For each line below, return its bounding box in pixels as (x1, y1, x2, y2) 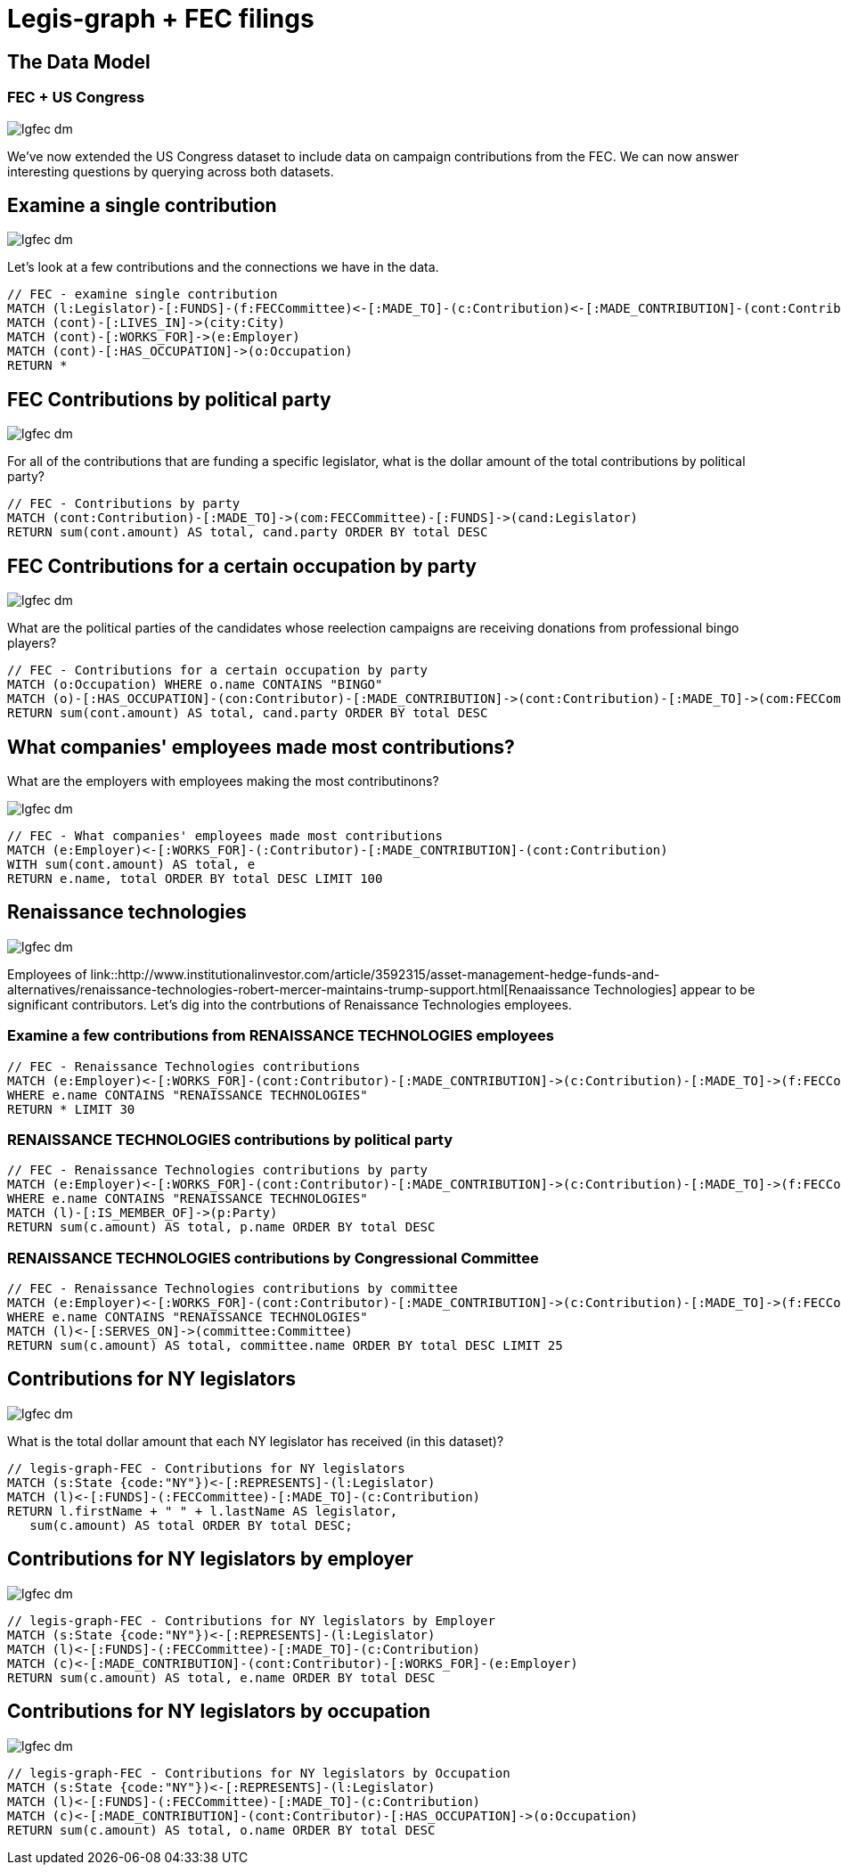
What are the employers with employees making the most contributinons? (7, 773, 439, 789)
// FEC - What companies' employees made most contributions (7, 828, 443, 843)
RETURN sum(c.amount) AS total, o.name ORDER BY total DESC (7, 1822, 436, 1837)
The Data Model (7, 50, 151, 73)
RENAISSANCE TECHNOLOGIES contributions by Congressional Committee (7, 1248, 539, 1267)
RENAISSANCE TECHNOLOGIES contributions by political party (7, 1130, 453, 1149)
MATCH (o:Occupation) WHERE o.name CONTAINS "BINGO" (7, 677, 383, 692)
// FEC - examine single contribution (7, 287, 278, 302)
